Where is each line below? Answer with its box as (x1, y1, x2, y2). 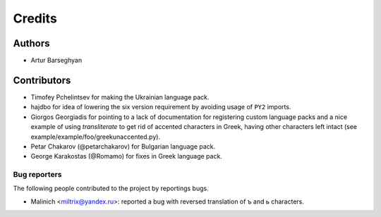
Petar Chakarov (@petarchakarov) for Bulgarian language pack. (30, 142, 216, 151)
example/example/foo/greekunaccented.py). (30, 132, 161, 141)
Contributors (13, 74, 71, 86)
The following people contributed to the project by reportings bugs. (13, 184, 209, 193)
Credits (13, 11, 58, 26)
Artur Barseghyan (30, 56, 83, 65)
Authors (13, 37, 50, 49)
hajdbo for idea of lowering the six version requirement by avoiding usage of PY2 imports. (30, 103, 291, 111)
